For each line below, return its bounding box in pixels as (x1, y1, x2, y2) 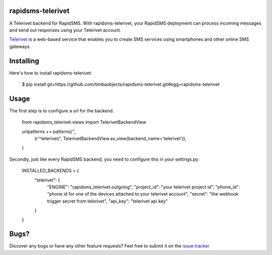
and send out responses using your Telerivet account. (9, 27, 121, 33)
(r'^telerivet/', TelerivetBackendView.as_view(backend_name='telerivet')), (34, 136, 186, 142)
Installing (9, 56, 40, 65)
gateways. (9, 43, 31, 49)
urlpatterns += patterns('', (22, 129, 76, 135)
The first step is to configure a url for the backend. (9, 107, 114, 113)
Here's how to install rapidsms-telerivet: (9, 70, 93, 76)
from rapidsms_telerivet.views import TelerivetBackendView (22, 119, 147, 125)
